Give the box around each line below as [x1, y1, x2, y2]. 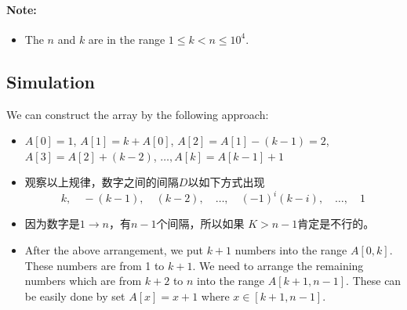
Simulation [6, 69, 96, 93]
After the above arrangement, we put [24, 242, 204, 258]
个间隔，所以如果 [156, 215, 245, 232]
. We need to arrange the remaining [192, 257, 364, 273]
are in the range [88, 31, 165, 47]
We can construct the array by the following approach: [6, 106, 269, 122]
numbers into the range [234, 242, 347, 258]
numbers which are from [24, 272, 142, 289]
